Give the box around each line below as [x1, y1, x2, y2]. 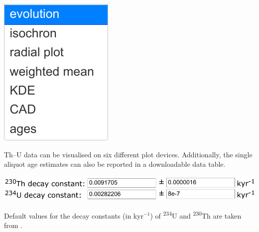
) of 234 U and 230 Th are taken [150, 209, 242, 221]
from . [4, 220, 23, 230]
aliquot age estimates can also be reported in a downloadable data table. [4, 159, 226, 169]
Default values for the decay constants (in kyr [4, 210, 144, 221]
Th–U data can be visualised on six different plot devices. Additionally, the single [4, 149, 253, 159]
